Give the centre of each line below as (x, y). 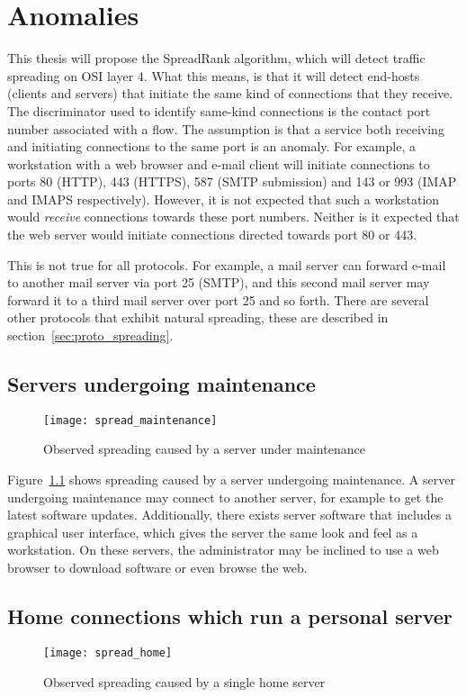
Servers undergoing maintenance (161, 384)
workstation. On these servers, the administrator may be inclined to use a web (223, 550)
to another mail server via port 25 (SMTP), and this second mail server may (219, 282)
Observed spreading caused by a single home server (184, 681)
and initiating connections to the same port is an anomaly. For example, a (211, 146)
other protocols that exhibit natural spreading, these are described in (198, 317)
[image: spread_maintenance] (130, 420)
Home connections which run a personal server (230, 616)
